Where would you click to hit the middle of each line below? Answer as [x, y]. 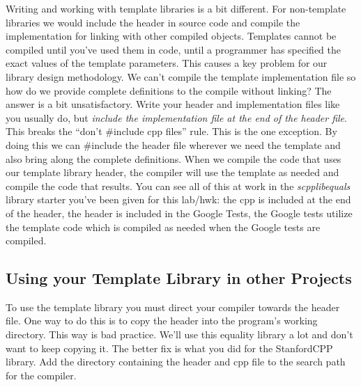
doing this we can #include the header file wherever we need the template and [173, 144]
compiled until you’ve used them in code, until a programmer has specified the [174, 49]
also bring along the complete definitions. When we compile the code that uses [174, 158]
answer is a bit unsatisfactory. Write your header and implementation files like [173, 104]
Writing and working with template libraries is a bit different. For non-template [176, 8]
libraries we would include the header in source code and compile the [153, 22]
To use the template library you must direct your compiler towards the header [173, 307]
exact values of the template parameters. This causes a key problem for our [167, 63]
